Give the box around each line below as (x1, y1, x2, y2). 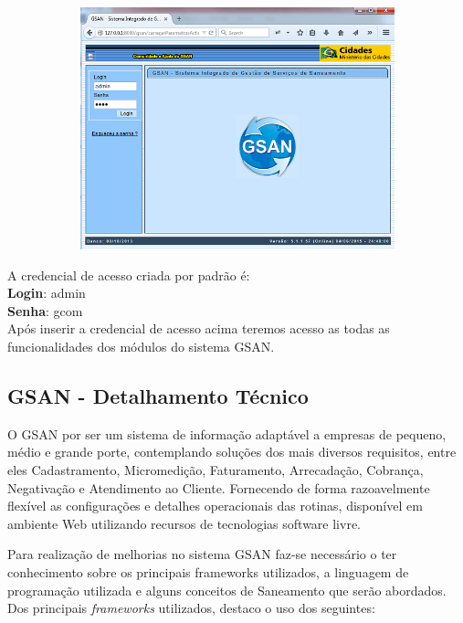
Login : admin (7, 283, 86, 302)
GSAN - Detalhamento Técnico (7, 381, 309, 409)
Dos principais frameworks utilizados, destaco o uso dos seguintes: (7, 598, 375, 618)
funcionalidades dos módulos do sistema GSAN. (7, 336, 275, 355)
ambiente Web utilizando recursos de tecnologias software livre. (7, 513, 362, 533)
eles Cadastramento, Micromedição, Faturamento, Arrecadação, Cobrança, (7, 459, 424, 479)
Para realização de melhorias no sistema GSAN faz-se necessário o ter (7, 544, 397, 564)
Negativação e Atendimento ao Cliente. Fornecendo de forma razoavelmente (7, 478, 430, 497)
